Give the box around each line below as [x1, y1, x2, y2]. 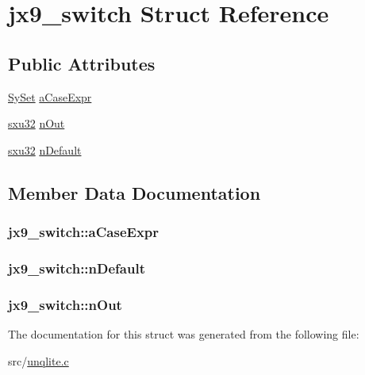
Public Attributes [8, 51, 156, 75]
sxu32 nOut [8, 115, 65, 132]
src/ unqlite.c [8, 352, 69, 369]
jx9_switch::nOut [8, 294, 122, 314]
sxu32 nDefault [8, 141, 82, 158]
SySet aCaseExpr [8, 88, 92, 105]
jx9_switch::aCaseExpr [8, 222, 159, 242]
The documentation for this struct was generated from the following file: [8, 326, 359, 342]
